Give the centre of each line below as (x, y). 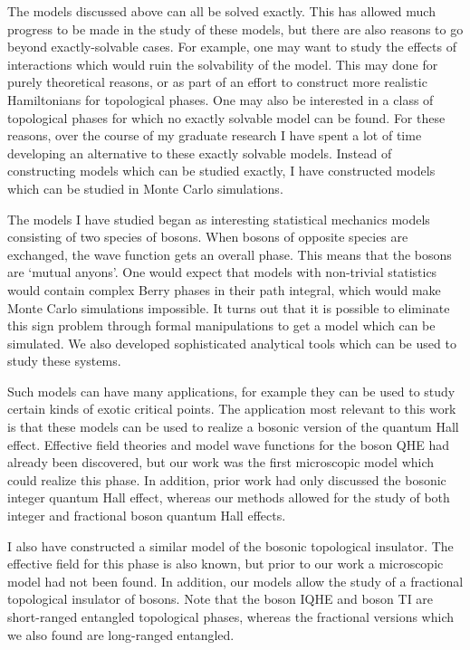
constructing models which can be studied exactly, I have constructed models (221, 171)
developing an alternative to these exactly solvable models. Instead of (200, 153)
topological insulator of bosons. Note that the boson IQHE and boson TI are (221, 599)
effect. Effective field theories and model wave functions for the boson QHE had (228, 444)
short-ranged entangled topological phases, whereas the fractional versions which (230, 617)
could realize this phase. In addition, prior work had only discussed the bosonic (227, 479)
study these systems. (64, 361)
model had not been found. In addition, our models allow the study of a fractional (235, 581)
